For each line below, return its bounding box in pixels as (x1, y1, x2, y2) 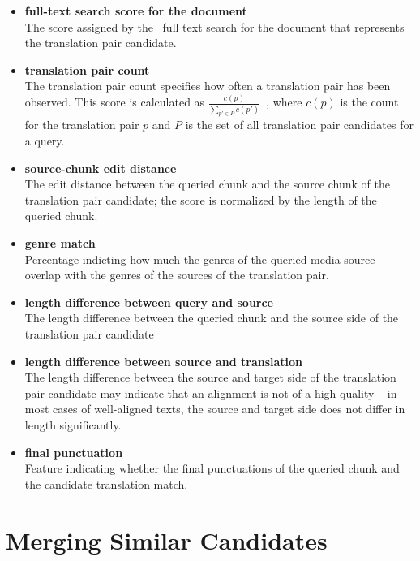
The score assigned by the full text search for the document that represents (24, 18, 405, 35)
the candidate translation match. (24, 475, 188, 492)
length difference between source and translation (24, 352, 303, 369)
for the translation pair (24, 116, 139, 133)
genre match (24, 235, 96, 252)
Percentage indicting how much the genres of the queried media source (24, 250, 375, 267)
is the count (340, 93, 399, 110)
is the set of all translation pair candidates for (185, 116, 414, 133)
